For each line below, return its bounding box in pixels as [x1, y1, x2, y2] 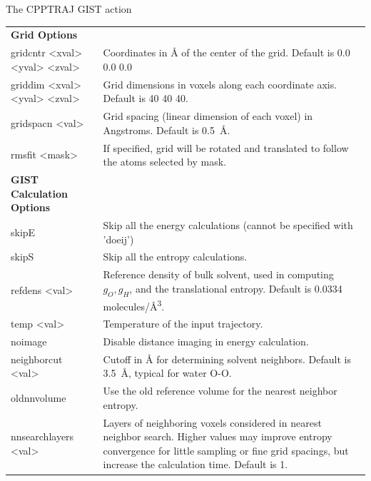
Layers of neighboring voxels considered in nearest [103, 415, 322, 430]
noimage [11, 333, 47, 348]
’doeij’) [103, 231, 134, 246]
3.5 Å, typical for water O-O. [103, 365, 232, 380]
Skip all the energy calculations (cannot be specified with [103, 217, 353, 232]
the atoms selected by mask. [103, 154, 227, 169]
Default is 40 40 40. [103, 91, 188, 106]
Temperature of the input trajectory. [103, 316, 263, 331]
